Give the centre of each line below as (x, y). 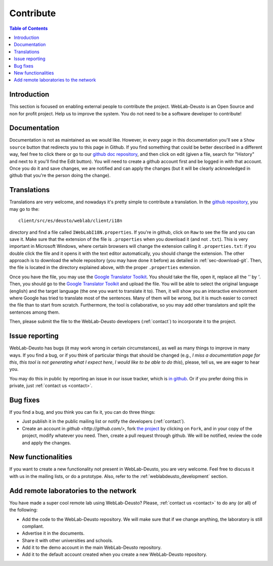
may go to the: (25, 209)
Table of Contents (29, 28)
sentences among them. (35, 312)
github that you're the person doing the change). (60, 176)
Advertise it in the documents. (53, 533)
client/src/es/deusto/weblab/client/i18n (70, 221)
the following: (24, 510)
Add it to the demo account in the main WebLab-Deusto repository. (92, 548)
